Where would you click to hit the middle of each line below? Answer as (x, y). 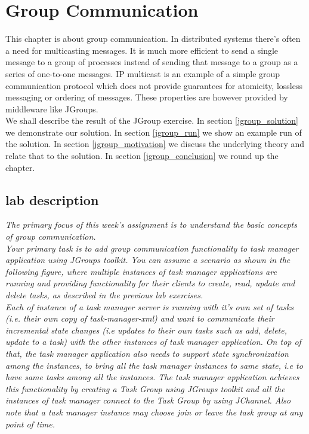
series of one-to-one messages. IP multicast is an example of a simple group (143, 73)
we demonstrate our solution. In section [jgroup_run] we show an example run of (154, 132)
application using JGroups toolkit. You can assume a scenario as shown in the (148, 260)
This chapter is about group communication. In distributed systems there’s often (153, 39)
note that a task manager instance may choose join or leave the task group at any (154, 412)
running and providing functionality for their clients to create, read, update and (150, 283)
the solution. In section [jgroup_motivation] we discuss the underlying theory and (155, 144)
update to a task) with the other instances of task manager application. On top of (153, 342)
